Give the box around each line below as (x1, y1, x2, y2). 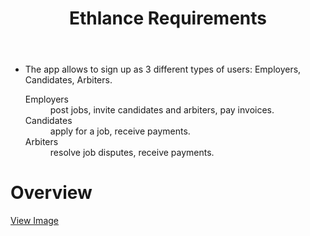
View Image (10, 215, 59, 227)
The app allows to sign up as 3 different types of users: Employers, (24, 63, 302, 76)
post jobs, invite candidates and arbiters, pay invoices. (49, 104, 275, 116)
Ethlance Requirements (68, 7, 267, 30)
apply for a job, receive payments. (49, 125, 191, 137)
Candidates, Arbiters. (24, 74, 113, 86)
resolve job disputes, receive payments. (49, 147, 215, 159)
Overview (10, 182, 93, 204)
